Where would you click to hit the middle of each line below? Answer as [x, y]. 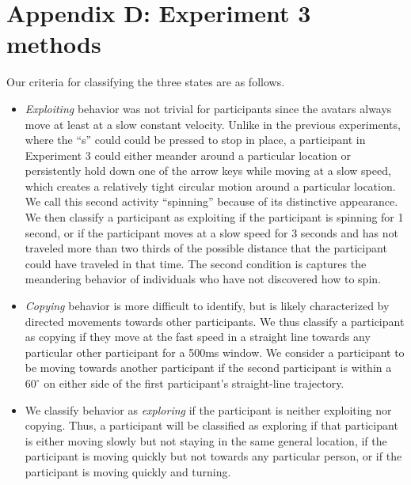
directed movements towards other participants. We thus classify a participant [215, 321]
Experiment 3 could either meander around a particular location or [188, 155]
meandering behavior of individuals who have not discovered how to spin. [203, 279]
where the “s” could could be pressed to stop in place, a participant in [195, 140]
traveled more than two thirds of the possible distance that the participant [206, 248]
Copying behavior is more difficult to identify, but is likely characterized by [207, 306]
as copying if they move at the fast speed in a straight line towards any [198, 337]
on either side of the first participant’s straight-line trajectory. [194, 383]
